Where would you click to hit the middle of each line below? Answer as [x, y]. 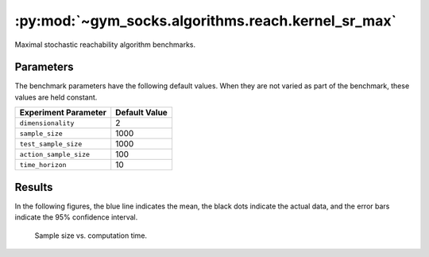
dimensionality [47, 123]
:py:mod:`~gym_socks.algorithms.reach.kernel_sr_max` [206, 21]
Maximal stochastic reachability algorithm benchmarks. [105, 45]
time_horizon [43, 164]
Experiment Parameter [63, 113]
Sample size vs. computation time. [91, 236]
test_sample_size [51, 144]
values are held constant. [56, 97]
